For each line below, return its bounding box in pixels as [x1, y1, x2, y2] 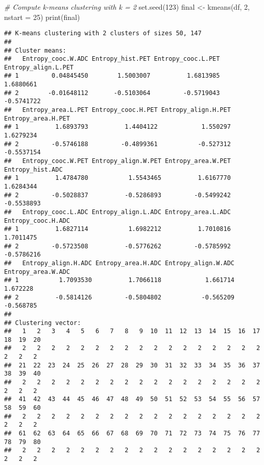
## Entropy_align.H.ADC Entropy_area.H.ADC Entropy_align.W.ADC [4, 259, 235, 267]
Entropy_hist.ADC [4, 166, 63, 173]
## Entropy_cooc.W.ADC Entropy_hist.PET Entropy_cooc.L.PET [4, 55, 220, 63]
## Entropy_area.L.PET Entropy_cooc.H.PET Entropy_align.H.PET [4, 106, 231, 114]
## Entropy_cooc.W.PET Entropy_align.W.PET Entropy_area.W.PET [4, 157, 231, 165]
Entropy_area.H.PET [4, 114, 70, 122]
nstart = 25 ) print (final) [4, 11, 80, 22]
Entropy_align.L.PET [4, 63, 74, 71]
